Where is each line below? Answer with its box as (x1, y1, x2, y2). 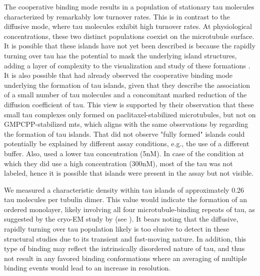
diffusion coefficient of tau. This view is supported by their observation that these (4, 99, 254, 109)
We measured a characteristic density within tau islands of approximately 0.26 (4, 184, 244, 195)
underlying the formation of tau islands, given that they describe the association (4, 79, 250, 90)
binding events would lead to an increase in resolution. (4, 263, 171, 273)
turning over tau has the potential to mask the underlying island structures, (4, 50, 237, 60)
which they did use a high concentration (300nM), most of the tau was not (4, 158, 233, 168)
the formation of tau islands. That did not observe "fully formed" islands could (4, 128, 245, 139)
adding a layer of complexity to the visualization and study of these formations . (4, 60, 250, 70)
